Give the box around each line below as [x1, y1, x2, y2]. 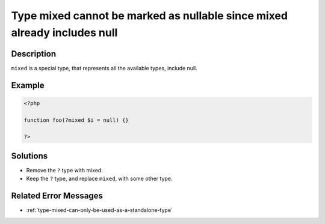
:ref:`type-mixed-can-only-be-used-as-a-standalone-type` [26, 207, 173, 214]
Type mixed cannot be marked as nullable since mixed [11, 9, 288, 22]
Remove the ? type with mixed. [26, 166, 104, 174]
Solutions [11, 151, 48, 161]
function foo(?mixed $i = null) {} [23, 117, 129, 123]
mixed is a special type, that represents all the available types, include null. [11, 64, 198, 71]
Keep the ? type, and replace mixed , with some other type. [26, 175, 173, 183]
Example [11, 80, 45, 90]
